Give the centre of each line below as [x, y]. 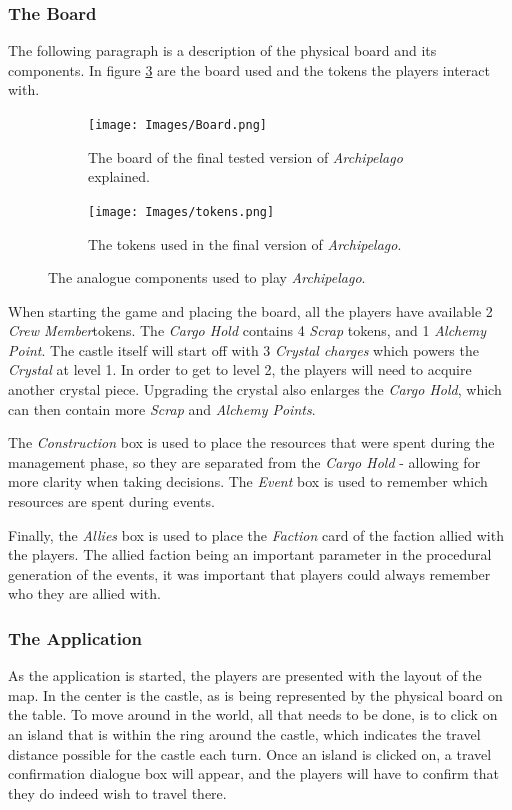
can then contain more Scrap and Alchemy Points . [162, 408]
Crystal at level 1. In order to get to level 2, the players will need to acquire [240, 369]
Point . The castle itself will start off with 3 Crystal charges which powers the [243, 349]
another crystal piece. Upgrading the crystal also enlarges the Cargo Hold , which [255, 389]
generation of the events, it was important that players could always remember [249, 573]
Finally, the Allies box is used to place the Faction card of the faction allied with [256, 534]
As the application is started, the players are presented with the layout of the [245, 675]
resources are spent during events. [111, 501]
